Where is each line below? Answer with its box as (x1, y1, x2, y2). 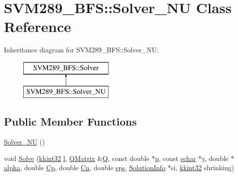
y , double (202, 153, 229, 163)
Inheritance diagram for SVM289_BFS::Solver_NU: (4, 45, 159, 55)
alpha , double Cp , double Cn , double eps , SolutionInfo (4, 162, 166, 173)
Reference (4, 16, 71, 36)
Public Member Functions (4, 114, 137, 129)
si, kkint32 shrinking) (171, 162, 234, 173)
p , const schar (155, 153, 196, 163)
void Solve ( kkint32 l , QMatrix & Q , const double (4, 153, 150, 163)
